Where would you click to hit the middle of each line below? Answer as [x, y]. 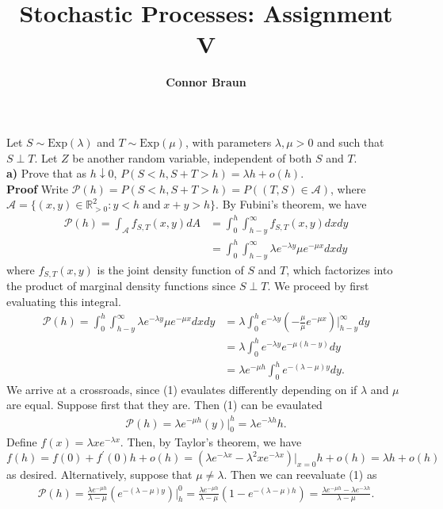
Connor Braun [206, 82]
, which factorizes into [340, 269]
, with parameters [228, 142]
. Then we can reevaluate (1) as [300, 475]
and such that [351, 142]
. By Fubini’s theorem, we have [291, 204]
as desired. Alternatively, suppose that [99, 475]
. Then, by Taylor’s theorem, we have [211, 442]
